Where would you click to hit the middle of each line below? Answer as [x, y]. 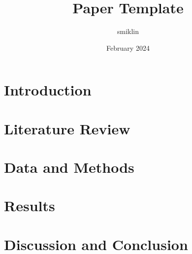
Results [30, 206]
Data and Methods [69, 167]
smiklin [128, 31]
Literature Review [67, 128]
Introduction [48, 90]
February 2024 [128, 48]
